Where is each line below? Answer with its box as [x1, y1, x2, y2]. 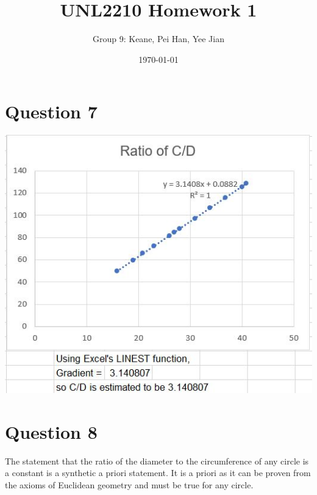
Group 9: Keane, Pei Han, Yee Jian [93, 32, 224, 45]
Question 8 [5, 419, 98, 444]
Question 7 [5, 99, 98, 124]
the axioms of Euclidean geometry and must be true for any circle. [5, 479, 254, 491]
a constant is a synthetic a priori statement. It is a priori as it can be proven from [5, 466, 311, 479]
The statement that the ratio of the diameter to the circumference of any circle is [5, 454, 309, 467]
